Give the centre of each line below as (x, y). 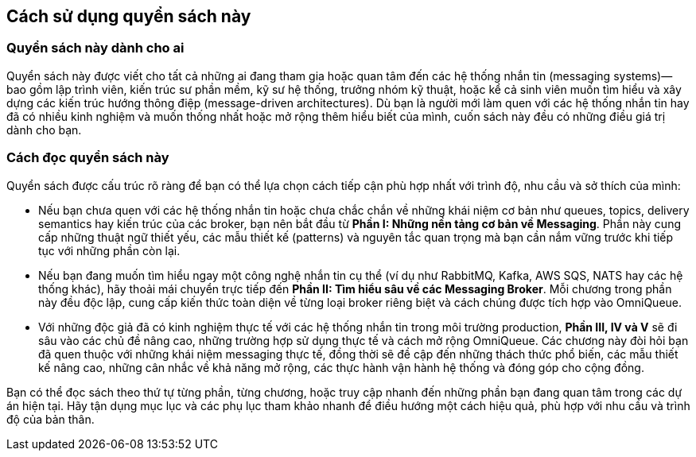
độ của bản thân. (51, 419)
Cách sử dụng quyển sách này (129, 16)
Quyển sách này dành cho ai (95, 48)
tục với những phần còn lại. (109, 250)
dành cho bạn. (44, 130)
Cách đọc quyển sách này (88, 158)
